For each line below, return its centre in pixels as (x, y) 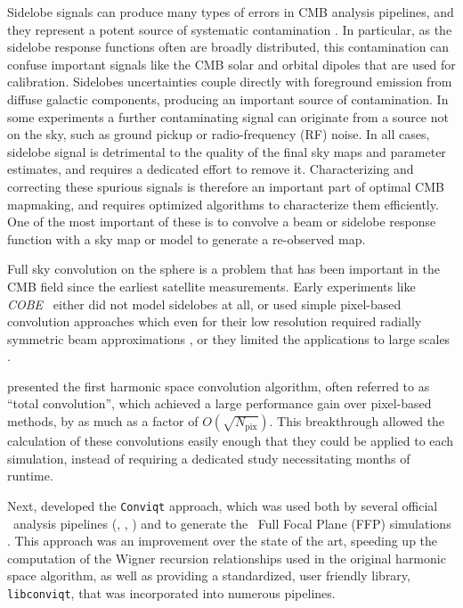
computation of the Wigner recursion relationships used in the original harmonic (227, 558)
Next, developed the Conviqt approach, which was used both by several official (223, 505)
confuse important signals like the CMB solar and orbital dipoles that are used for (231, 64)
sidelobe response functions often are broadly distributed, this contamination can (228, 47)
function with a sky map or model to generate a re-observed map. (187, 238)
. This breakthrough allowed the (357, 421)
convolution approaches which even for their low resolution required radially (215, 321)
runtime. (30, 476)
